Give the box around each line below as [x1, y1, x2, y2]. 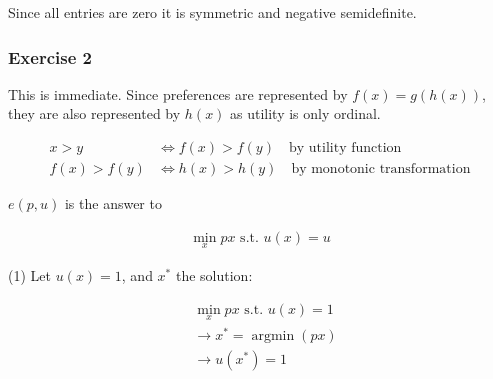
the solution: [175, 264, 253, 285]
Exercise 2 [8, 44, 92, 69]
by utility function [288, 141, 402, 156]
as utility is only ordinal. [230, 103, 381, 124]
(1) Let [8, 264, 51, 285]
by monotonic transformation [291, 162, 471, 177]
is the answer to [64, 193, 162, 214]
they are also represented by [8, 103, 181, 124]
